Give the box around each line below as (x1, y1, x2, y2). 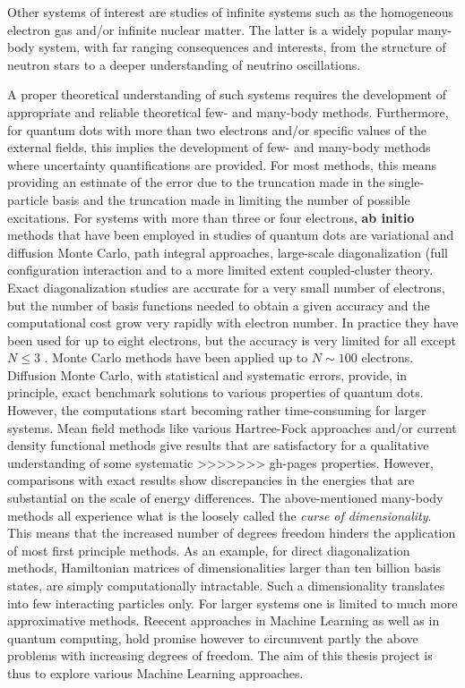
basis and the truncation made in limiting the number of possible (52, 190, 410, 208)
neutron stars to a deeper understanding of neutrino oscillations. (7, 55, 361, 73)
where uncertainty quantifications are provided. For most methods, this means (7, 155, 437, 174)
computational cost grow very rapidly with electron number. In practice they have (7, 313, 459, 332)
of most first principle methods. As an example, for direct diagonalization (7, 540, 410, 559)
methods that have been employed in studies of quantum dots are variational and (7, 225, 454, 244)
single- (389, 173, 425, 191)
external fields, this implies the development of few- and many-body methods (7, 138, 431, 157)
